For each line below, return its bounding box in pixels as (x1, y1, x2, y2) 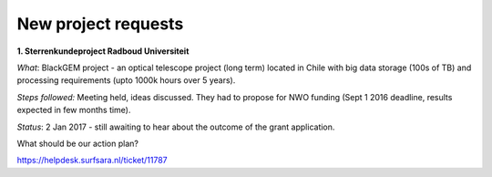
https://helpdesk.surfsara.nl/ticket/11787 (16, 155, 168, 166)
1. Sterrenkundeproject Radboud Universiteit (16, 46, 190, 57)
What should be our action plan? (16, 138, 138, 149)
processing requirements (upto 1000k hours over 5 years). (16, 75, 236, 86)
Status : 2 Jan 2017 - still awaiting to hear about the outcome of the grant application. (16, 121, 335, 132)
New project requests (16, 14, 184, 34)
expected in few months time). (16, 105, 131, 116)
